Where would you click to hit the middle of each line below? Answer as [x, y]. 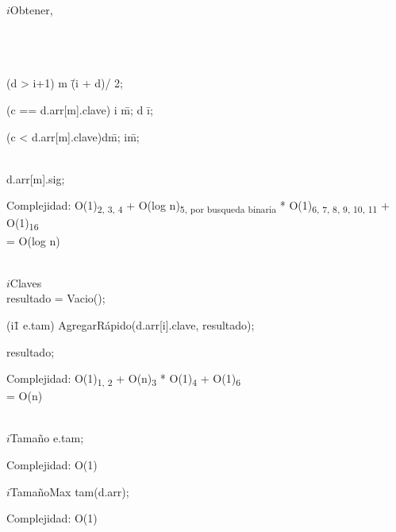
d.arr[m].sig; [36, 178]
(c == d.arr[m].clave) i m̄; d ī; [80, 109]
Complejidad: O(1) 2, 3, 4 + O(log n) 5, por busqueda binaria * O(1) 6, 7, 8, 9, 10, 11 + [198, 206]
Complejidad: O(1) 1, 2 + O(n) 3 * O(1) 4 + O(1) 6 [123, 379]
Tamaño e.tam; [47, 438]
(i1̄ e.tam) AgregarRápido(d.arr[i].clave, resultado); [131, 324]
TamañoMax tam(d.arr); [69, 491]
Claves [26, 282]
